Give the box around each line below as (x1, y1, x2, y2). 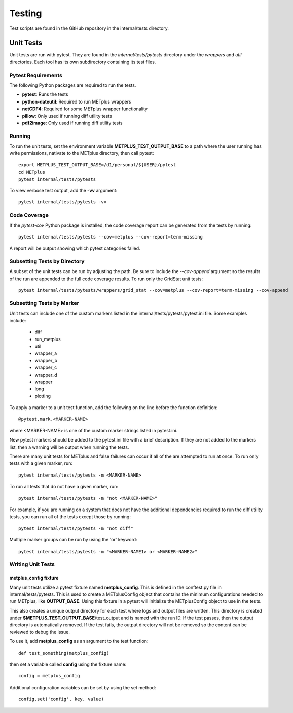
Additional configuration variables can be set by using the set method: (9, 684, 156, 690)
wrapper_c (34, 364, 57, 370)
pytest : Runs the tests (22, 91, 68, 97)
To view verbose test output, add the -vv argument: (9, 188, 118, 194)
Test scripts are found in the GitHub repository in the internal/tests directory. (9, 25, 169, 31)
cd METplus (18, 169, 46, 175)
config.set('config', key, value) (18, 696, 104, 702)
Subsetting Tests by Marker (9, 300, 80, 307)
